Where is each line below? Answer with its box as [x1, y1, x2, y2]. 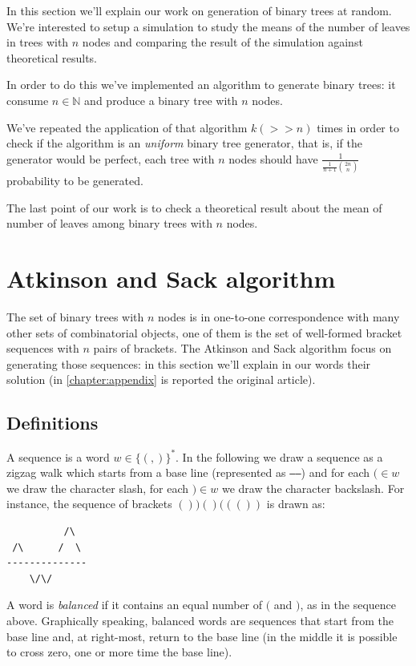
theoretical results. [6, 49, 98, 66]
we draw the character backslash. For [221, 479, 405, 496]
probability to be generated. [6, 172, 143, 189]
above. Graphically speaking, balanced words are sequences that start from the [6, 612, 394, 629]
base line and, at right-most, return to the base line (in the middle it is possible [6, 628, 398, 644]
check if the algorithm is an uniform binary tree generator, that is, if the [6, 135, 362, 151]
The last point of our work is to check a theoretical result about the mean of [6, 199, 382, 216]
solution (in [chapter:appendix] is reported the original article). [6, 371, 316, 388]
